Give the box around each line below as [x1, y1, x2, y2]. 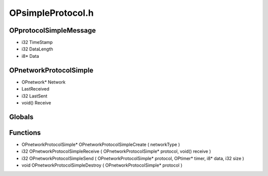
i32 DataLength [21, 46, 53, 52]
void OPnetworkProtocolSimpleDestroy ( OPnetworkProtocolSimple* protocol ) [21, 162, 183, 168]
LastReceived [21, 86, 50, 92]
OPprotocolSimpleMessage [9, 26, 96, 35]
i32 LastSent [21, 93, 48, 99]
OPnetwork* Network [21, 79, 66, 85]
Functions [9, 129, 41, 137]
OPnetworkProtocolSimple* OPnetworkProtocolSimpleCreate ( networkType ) [21, 141, 180, 147]
